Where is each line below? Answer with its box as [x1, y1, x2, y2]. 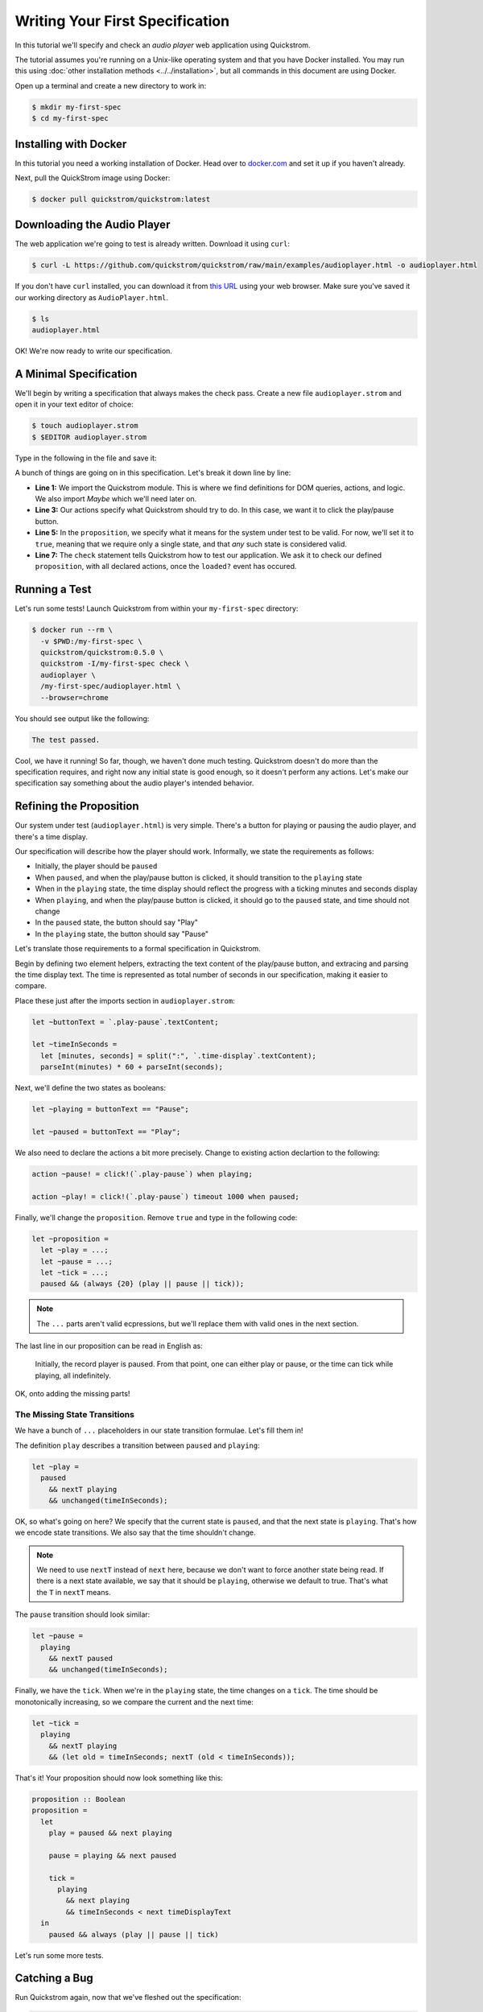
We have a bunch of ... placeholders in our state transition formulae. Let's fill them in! [14, 1425, 303, 1436]
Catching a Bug [14, 1972, 94, 1985]
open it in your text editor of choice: [14, 399, 134, 410]
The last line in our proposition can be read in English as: [14, 1341, 203, 1351]
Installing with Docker [14, 137, 127, 150]
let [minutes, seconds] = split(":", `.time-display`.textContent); [40, 1051, 317, 1060]
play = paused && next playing [48, 1829, 172, 1838]
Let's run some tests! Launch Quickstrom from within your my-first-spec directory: [14, 604, 299, 613]
